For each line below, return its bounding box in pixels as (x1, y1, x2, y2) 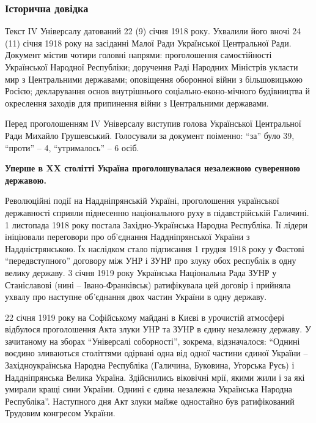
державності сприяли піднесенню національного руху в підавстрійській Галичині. (5, 206, 309, 219)
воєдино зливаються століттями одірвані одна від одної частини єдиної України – (5, 346, 308, 359)
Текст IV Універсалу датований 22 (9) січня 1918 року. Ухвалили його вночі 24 (5, 24, 301, 37)
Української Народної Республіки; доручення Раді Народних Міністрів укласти (5, 61, 298, 73)
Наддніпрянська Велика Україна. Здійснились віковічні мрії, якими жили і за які (5, 370, 305, 383)
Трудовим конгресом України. (5, 406, 116, 419)
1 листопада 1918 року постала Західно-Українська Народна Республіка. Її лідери (5, 218, 308, 231)
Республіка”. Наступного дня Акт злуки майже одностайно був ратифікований (5, 394, 295, 407)
